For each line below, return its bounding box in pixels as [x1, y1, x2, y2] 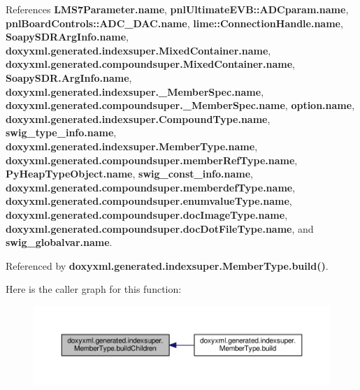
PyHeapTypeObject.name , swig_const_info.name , [6, 166, 253, 181]
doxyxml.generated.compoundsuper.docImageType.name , [6, 207, 288, 222]
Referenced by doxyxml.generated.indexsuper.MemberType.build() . [6, 258, 329, 273]
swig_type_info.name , [6, 125, 117, 140]
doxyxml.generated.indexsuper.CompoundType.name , [6, 111, 271, 126]
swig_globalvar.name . [6, 235, 113, 250]
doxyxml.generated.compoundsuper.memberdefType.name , [6, 180, 296, 194]
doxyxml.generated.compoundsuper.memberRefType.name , [6, 152, 298, 167]
